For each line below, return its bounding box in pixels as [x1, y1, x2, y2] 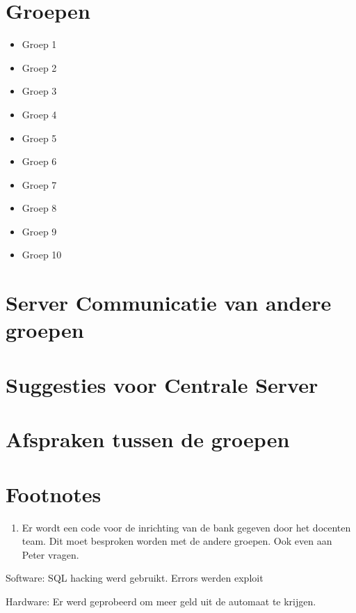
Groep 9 [22, 224, 57, 238]
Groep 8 [22, 201, 57, 215]
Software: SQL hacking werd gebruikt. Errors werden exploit [6, 571, 264, 585]
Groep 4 [22, 107, 57, 121]
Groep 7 [22, 177, 57, 192]
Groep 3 [22, 84, 57, 98]
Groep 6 [22, 154, 57, 169]
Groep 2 [22, 60, 57, 75]
